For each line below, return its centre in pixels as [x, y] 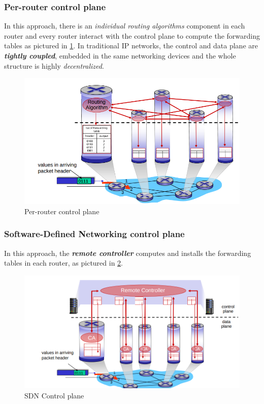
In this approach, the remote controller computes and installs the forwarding [128, 253]
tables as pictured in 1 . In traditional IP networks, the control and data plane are [131, 46]
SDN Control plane [54, 395]
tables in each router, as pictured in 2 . [64, 263]
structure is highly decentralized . [54, 65]
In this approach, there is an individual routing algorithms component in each [125, 26]
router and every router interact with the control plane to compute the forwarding [132, 35]
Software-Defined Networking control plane [94, 234]
